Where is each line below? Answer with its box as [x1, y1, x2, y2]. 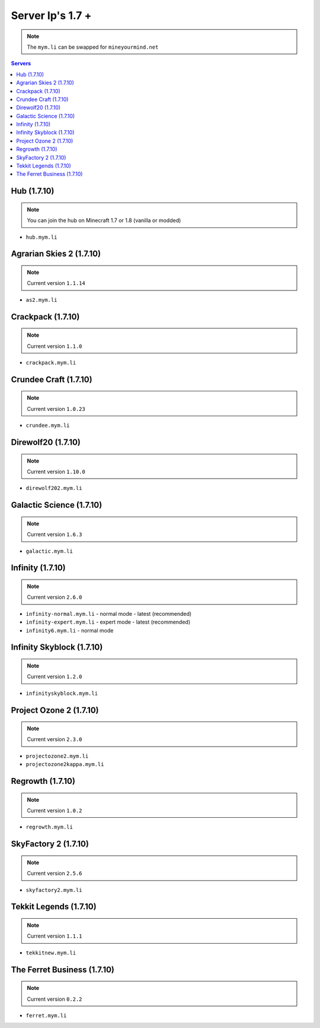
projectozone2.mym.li [25, 752, 89, 760]
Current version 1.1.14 [27, 280, 85, 287]
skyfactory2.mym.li [25, 887, 82, 893]
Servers [11, 60, 31, 67]
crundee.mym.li [25, 422, 71, 429]
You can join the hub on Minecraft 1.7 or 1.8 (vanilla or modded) [27, 217, 181, 224]
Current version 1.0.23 [27, 405, 85, 412]
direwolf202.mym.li [25, 485, 82, 492]
